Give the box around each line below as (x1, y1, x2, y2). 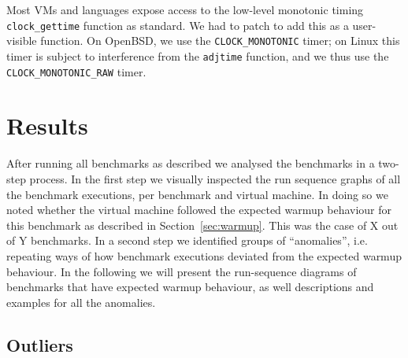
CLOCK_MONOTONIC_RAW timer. (6, 63, 147, 79)
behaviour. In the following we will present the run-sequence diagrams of (6, 263, 357, 279)
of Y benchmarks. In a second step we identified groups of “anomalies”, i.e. (6, 232, 368, 249)
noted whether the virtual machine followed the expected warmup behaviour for (6, 201, 392, 218)
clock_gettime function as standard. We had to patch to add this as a (6, 17, 349, 33)
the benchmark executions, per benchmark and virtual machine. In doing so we (6, 186, 388, 202)
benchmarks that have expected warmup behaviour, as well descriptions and (6, 279, 374, 295)
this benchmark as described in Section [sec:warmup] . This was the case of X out (6, 216, 399, 233)
